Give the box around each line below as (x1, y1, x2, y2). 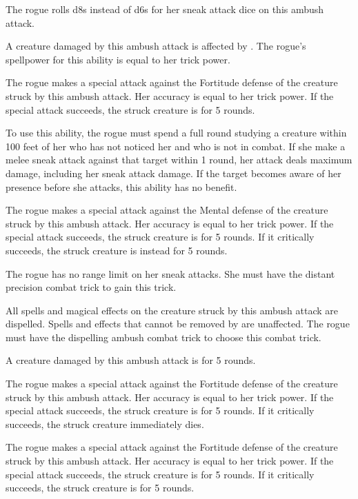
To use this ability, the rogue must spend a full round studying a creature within (6, 125, 347, 140)
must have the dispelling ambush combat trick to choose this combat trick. (6, 329, 321, 344)
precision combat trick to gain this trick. (6, 280, 177, 294)
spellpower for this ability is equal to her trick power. (6, 52, 230, 66)
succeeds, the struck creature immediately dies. (6, 416, 204, 431)
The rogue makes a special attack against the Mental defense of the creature (6, 203, 328, 217)
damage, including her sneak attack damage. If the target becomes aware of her (6, 165, 341, 180)
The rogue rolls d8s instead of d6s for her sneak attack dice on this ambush (6, 2, 324, 16)
